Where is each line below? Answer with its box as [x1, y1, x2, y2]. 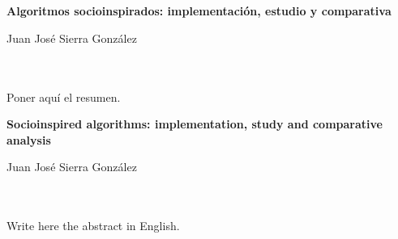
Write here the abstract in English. [6, 217, 180, 234]
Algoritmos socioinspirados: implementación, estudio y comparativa [6, 2, 392, 19]
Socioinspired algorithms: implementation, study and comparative [6, 115, 383, 132]
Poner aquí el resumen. [6, 88, 121, 105]
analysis [6, 131, 51, 148]
